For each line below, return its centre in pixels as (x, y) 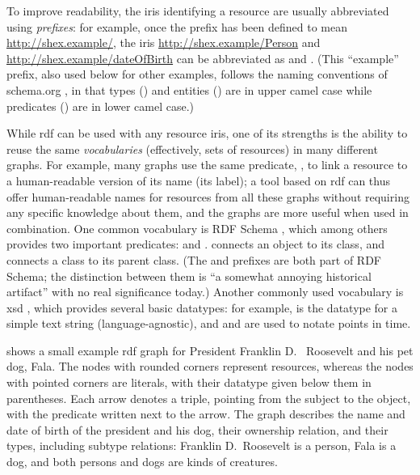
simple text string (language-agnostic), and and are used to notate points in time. (209, 323)
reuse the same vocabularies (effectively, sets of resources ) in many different (192, 148)
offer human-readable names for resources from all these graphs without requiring (208, 196)
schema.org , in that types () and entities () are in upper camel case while (189, 89)
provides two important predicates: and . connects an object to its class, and (196, 244)
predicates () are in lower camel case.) (100, 106)
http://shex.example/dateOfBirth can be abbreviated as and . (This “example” (203, 58)
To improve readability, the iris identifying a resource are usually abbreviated (198, 11)
